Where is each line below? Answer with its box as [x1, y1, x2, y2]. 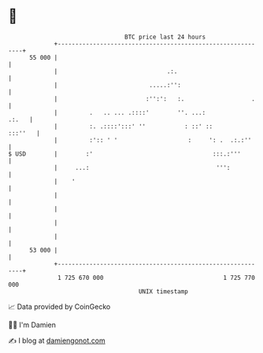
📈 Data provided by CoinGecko [8, 302, 111, 311]
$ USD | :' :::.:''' [8, 149, 242, 158]
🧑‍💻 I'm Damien [8, 320, 57, 329]
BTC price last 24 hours [124, 33, 206, 41]
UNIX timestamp [138, 287, 189, 296]
